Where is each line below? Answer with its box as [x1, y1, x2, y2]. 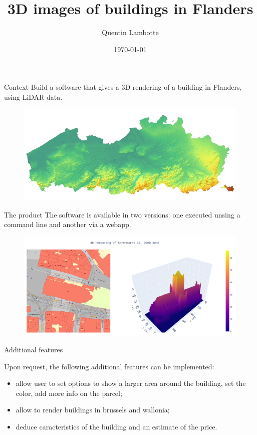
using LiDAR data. [4, 91, 63, 102]
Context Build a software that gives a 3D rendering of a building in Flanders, [4, 82, 242, 92]
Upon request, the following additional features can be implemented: [4, 361, 214, 371]
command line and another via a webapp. [4, 219, 131, 230]
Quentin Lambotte [102, 27, 159, 38]
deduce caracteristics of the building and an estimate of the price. [16, 421, 217, 432]
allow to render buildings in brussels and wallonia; [16, 404, 170, 415]
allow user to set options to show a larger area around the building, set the [16, 378, 246, 388]
